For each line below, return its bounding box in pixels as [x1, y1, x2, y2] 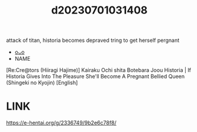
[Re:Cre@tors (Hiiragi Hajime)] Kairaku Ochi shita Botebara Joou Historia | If [6, 67, 191, 74]
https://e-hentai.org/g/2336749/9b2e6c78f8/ [6, 119, 117, 127]
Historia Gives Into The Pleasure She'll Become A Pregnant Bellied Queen [6, 73, 185, 80]
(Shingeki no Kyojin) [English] [6, 79, 78, 86]
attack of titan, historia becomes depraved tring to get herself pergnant [6, 37, 180, 44]
